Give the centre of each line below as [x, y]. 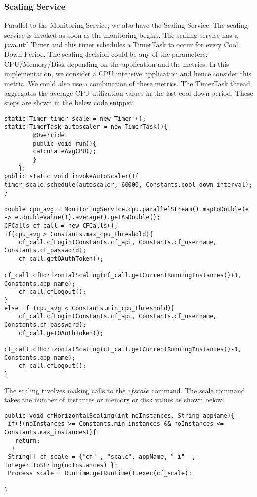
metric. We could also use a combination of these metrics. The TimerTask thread [127, 83]
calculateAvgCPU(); [65, 152]
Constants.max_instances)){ [51, 432]
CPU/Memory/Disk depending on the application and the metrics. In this [117, 64]
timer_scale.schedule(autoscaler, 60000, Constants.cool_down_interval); [128, 184]
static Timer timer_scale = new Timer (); [75, 119]
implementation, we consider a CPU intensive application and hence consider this [128, 74]
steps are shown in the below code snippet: [69, 102]
